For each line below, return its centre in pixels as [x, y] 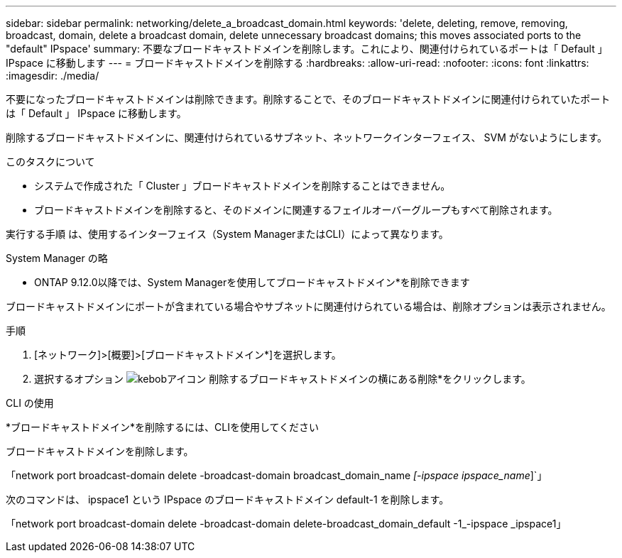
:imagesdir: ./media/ [53, 76]
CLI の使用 [30, 403]
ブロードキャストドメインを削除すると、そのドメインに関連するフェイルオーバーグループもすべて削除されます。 [296, 210]
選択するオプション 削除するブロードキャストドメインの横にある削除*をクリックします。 [283, 379]
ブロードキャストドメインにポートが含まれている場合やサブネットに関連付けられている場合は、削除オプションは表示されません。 [309, 306]
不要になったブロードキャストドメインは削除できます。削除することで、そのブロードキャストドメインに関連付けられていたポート [308, 99]
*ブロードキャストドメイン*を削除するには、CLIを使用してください [163, 427]
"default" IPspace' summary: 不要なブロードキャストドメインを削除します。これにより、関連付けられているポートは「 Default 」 [307, 49]
